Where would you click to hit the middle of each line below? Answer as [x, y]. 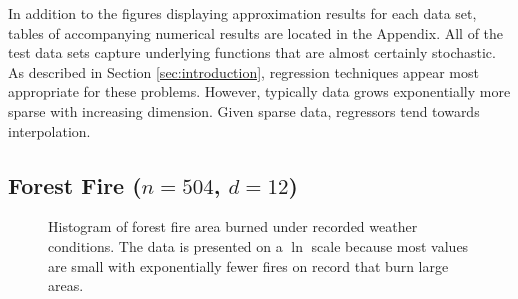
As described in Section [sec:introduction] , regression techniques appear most [243, 71]
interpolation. [49, 130]
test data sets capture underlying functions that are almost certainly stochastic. [252, 52]
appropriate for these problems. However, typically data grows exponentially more [259, 91]
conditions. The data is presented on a [165, 245]
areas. [66, 285]
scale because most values [390, 245]
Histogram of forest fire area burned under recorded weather [233, 226]
